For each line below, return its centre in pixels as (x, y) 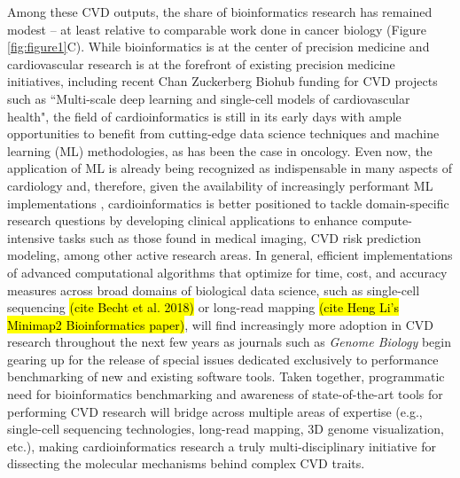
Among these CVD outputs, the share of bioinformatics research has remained (220, 12)
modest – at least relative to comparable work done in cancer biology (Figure (217, 29)
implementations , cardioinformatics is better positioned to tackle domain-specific (228, 203)
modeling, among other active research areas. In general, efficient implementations (230, 255)
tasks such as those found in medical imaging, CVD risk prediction (240, 237)
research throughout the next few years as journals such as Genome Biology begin (229, 342)
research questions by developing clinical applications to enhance (183, 220)
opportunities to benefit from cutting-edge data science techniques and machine (223, 133)
